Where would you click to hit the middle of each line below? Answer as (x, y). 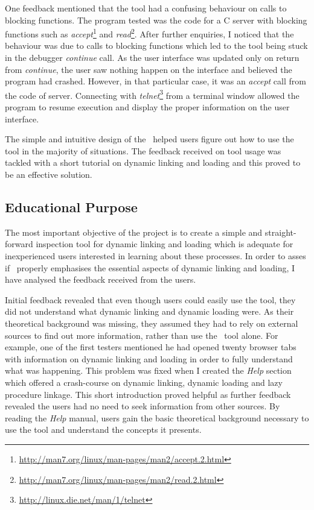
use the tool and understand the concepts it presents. (103, 430)
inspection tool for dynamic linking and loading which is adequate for (165, 244)
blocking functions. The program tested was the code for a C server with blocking (156, 20)
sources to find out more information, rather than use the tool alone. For (142, 335)
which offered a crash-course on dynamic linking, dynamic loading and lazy (144, 382)
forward (19, 244)
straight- (280, 232)
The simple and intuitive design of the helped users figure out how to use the (149, 139)
